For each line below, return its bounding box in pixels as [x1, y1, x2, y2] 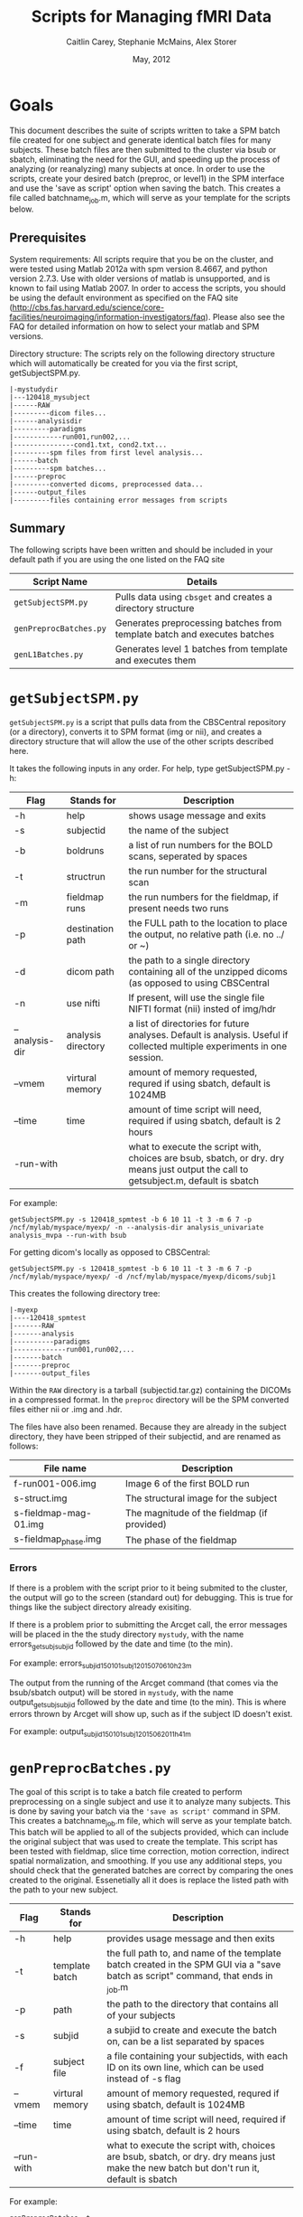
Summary [9, 520, 66, 535]
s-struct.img [14, 1492, 68, 1505]
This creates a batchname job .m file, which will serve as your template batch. [9, 1815, 292, 1828]
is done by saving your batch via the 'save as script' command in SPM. [9, 1806, 281, 1816]
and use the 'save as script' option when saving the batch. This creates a [9, 183, 281, 193]
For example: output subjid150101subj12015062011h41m [9, 1725, 192, 1739]
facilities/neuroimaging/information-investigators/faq [9, 312, 206, 323]
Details [186, 576, 218, 589]
